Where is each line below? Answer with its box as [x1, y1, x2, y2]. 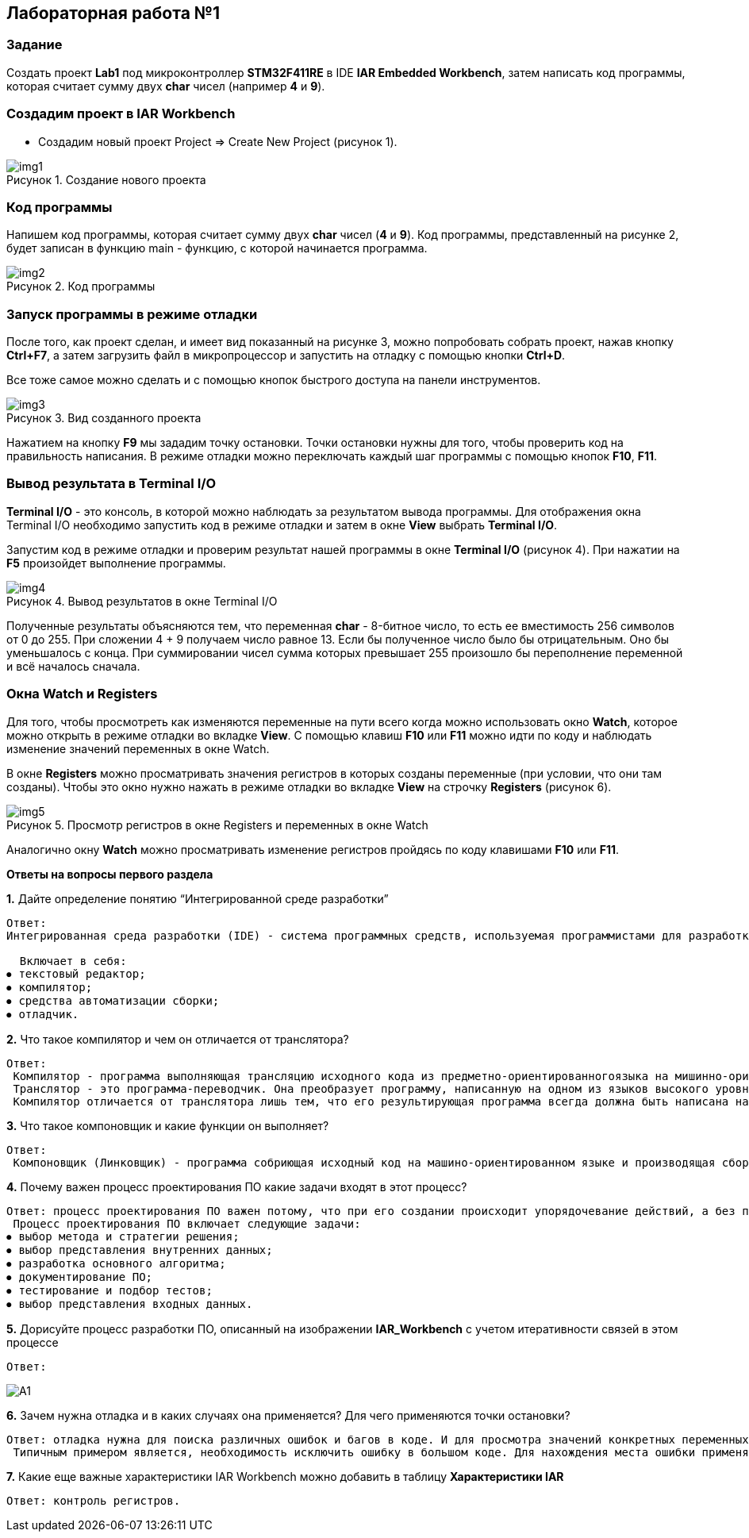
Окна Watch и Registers [6, 686, 158, 702]
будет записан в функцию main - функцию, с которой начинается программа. [6, 241, 428, 256]
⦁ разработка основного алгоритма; [6, 1256, 226, 1270]
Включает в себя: [19, 954, 127, 967]
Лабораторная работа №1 [6, 3, 221, 23]
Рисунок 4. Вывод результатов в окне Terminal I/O [6, 594, 278, 608]
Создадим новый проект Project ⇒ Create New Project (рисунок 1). [38, 134, 398, 148]
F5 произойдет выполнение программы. [6, 556, 226, 570]
